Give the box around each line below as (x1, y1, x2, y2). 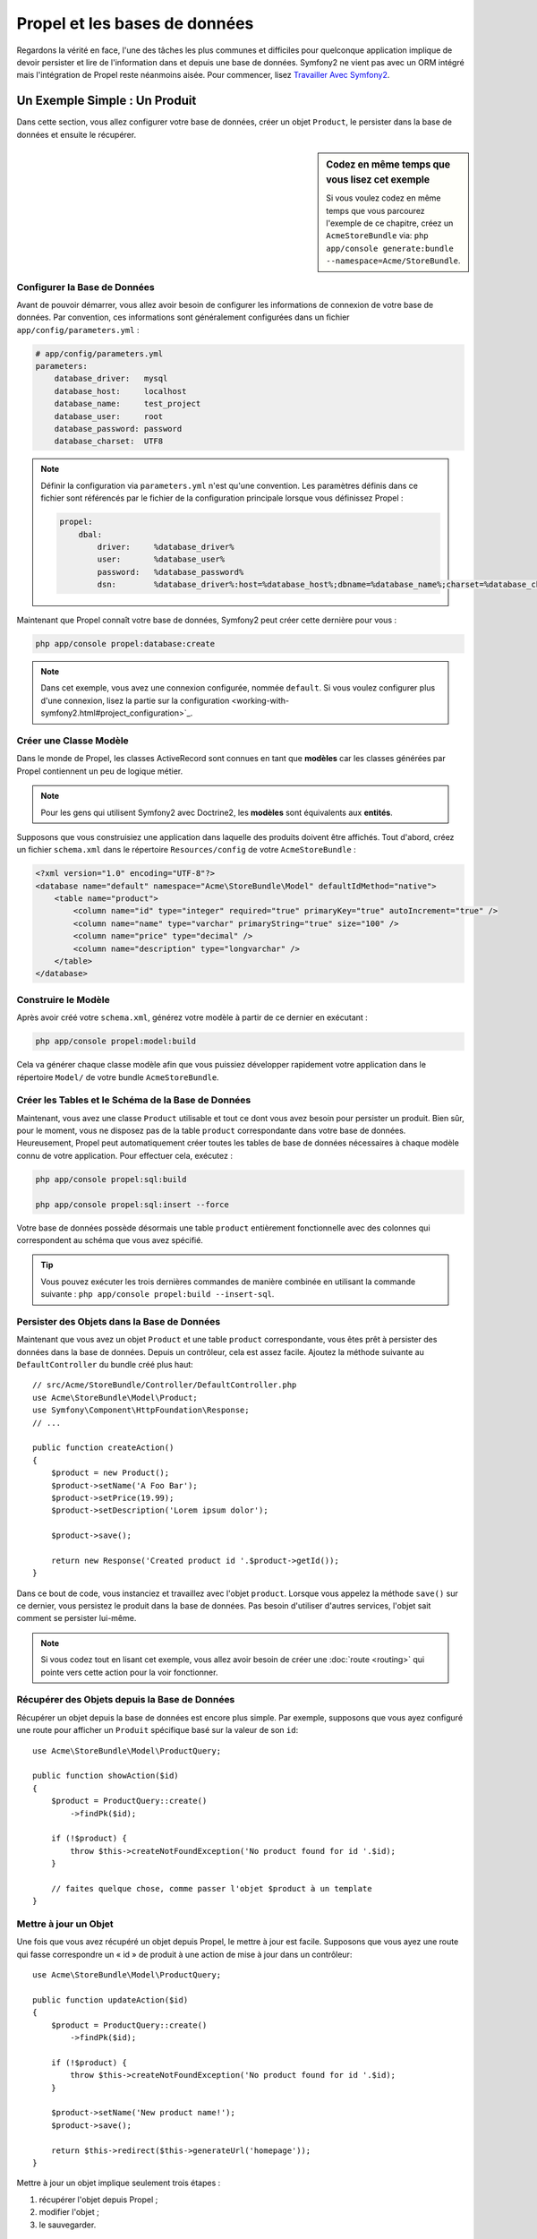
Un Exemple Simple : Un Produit (16, 93, 197, 108)
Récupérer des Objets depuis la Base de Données (16, 1694, 235, 1706)
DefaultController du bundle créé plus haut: (16, 1360, 194, 1370)
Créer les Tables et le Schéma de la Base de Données (16, 1094, 251, 1106)
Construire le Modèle (16, 993, 111, 1006)
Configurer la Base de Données (16, 280, 156, 293)
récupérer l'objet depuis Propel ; (38, 2194, 158, 2205)
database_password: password (54, 424, 183, 433)
